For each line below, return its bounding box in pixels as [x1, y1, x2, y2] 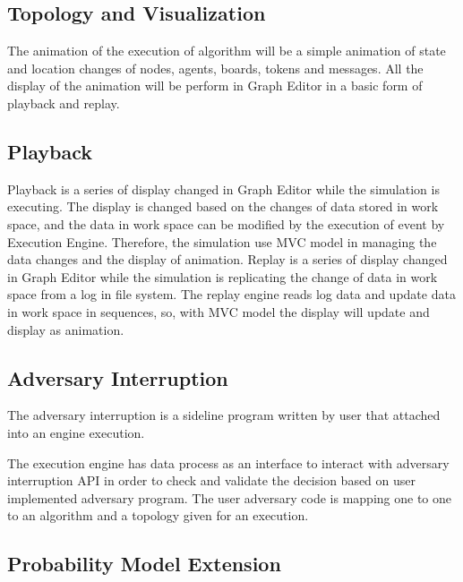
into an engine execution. [7, 423, 145, 441]
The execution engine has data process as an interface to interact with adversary [7, 453, 450, 472]
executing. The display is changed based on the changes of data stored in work [7, 197, 439, 216]
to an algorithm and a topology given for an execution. [7, 506, 309, 525]
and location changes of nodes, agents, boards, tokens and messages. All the [7, 58, 424, 77]
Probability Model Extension [7, 550, 281, 578]
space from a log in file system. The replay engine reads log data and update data [7, 285, 456, 304]
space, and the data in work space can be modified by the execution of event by [7, 214, 445, 233]
